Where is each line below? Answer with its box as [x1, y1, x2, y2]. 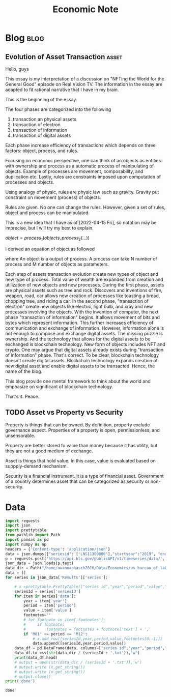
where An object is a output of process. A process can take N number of [5, 255, 157, 262]
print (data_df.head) [14, 655, 58, 660]
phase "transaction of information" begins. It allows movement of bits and [5, 314, 160, 320]
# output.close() [14, 674, 51, 679]
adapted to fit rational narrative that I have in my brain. [5, 86, 119, 93]
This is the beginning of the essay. [5, 97, 77, 102]
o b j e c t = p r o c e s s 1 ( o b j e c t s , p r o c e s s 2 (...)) [5, 235, 90, 242]
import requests [5, 518, 40, 524]
